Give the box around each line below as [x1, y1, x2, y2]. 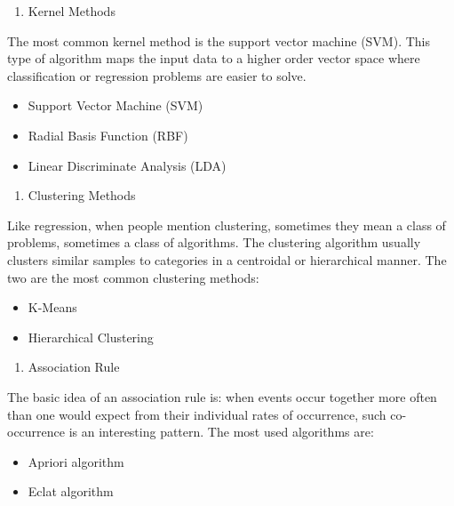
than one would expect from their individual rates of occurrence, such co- [7, 405, 407, 423]
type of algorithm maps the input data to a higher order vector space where [7, 49, 420, 68]
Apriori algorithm [28, 452, 124, 470]
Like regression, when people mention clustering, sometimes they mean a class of [7, 215, 446, 234]
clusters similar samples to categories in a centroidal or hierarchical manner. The [7, 250, 447, 269]
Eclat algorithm [28, 482, 114, 501]
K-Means [28, 298, 77, 317]
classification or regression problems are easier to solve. [7, 66, 307, 84]
